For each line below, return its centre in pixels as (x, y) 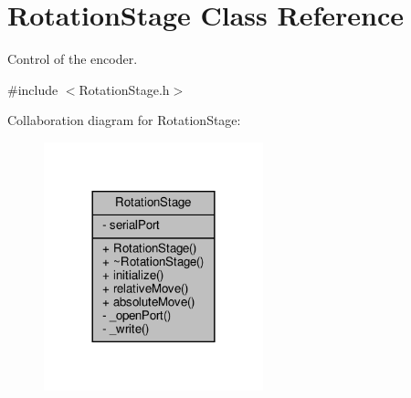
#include (33, 89)
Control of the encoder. (73, 59)
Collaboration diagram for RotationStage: (124, 120)
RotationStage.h (124, 89)
